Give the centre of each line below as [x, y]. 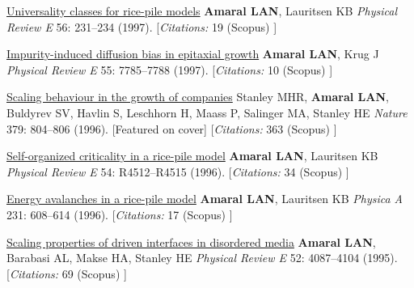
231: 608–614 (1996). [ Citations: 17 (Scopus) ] [120, 214]
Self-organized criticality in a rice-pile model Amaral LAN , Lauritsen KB [192, 156]
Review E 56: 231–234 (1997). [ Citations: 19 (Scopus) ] [142, 26]
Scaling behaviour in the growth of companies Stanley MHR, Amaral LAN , [198, 97]
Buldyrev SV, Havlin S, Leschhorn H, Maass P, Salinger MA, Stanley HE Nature [207, 112]
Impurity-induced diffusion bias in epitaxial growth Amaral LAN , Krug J [193, 54]
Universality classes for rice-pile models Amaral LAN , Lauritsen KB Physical [202, 11]
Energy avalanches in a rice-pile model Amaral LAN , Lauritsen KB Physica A [205, 199]
